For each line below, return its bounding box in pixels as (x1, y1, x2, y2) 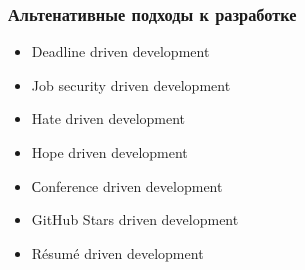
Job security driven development (31, 74, 231, 95)
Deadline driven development (31, 41, 210, 62)
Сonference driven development (31, 175, 223, 196)
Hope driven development (31, 142, 188, 162)
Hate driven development (31, 108, 186, 129)
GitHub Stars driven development (31, 209, 239, 230)
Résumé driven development (31, 242, 204, 263)
